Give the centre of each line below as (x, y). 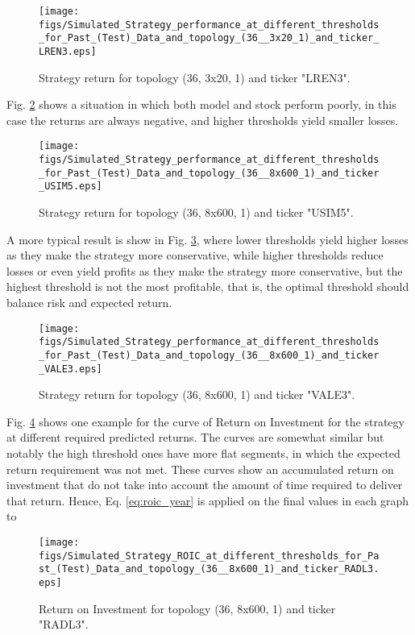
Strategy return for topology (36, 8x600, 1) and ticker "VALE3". (197, 394)
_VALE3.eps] (71, 369)
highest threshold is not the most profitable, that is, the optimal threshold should (208, 286)
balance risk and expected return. (89, 302)
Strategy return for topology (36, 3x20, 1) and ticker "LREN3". (195, 77)
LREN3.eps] (68, 51)
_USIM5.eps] (71, 187)
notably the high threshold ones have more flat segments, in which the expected (203, 453)
